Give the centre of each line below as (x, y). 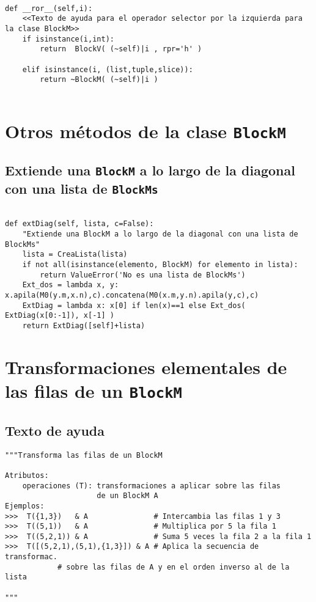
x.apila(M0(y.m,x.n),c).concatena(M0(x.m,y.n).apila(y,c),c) (132, 295)
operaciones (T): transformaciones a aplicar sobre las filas (152, 486)
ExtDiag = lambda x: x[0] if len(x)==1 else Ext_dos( (134, 305)
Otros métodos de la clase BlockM (145, 130)
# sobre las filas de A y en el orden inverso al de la (173, 567)
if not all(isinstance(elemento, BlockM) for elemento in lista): (160, 265)
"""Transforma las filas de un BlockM (84, 455)
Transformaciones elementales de (146, 366)
